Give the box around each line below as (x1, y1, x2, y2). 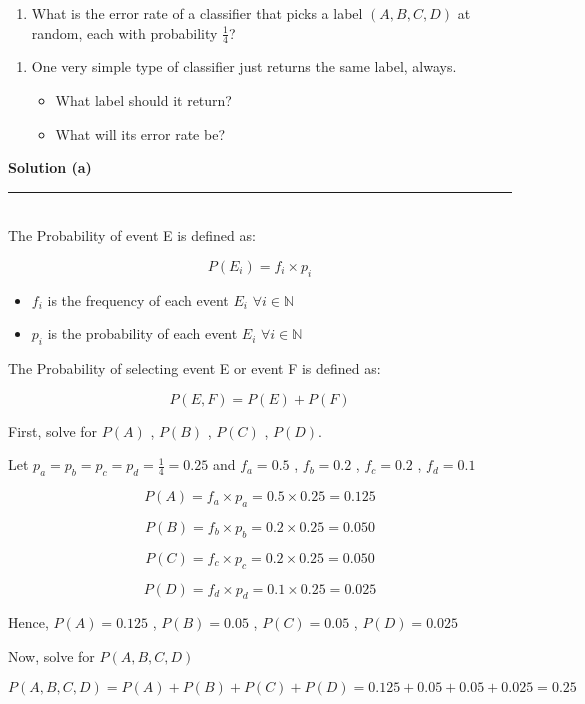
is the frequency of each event (47, 289, 229, 310)
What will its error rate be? (55, 123, 225, 144)
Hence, (8, 612, 49, 633)
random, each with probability (31, 22, 218, 43)
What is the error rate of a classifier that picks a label (31, 3, 363, 23)
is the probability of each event (47, 323, 238, 344)
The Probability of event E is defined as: (8, 225, 256, 246)
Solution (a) (8, 157, 92, 178)
